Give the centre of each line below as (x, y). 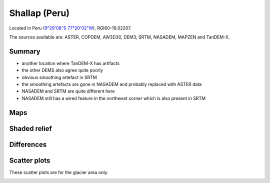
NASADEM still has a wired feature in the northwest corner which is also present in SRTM (114, 98)
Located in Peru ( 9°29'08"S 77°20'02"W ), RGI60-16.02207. (70, 28)
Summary (25, 51)
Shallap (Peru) (39, 13)
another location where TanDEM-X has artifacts (71, 63)
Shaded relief (30, 128)
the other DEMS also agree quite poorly (62, 70)
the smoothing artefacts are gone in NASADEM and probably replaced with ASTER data (112, 84)
